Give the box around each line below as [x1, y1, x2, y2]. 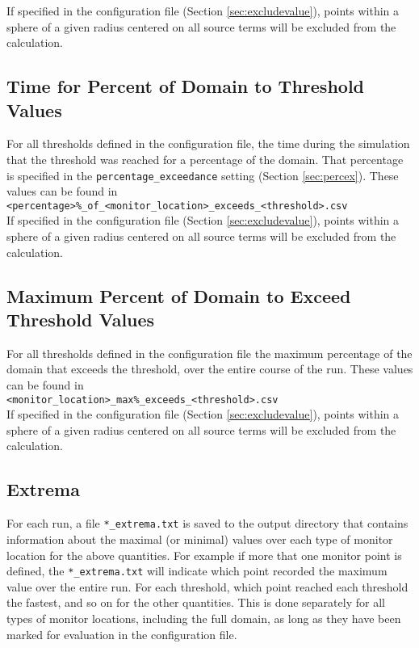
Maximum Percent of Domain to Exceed [6, 283, 351, 308]
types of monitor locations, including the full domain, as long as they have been [6, 609, 401, 626]
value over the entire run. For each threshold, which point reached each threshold [6, 578, 409, 595]
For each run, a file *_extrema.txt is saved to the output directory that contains [6, 515, 409, 532]
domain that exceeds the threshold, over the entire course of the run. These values [6, 360, 413, 377]
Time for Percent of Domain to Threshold [6, 74, 364, 99]
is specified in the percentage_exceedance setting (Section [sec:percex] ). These [6, 166, 399, 183]
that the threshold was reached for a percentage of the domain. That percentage [6, 150, 404, 167]
